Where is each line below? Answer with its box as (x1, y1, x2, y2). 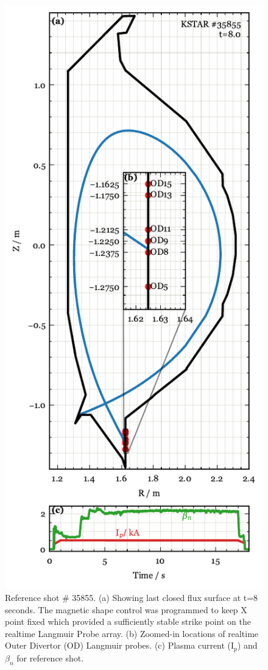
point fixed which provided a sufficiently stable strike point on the (5, 615, 251, 628)
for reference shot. (16, 651, 84, 664)
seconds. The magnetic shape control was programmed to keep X (5, 603, 247, 616)
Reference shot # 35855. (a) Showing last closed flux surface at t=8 (5, 591, 258, 603)
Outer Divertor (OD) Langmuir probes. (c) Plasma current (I (5, 639, 234, 652)
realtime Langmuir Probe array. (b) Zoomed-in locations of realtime (5, 627, 259, 639)
